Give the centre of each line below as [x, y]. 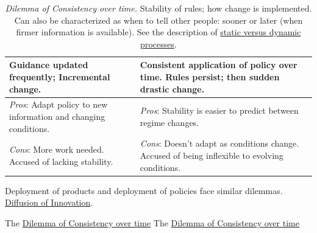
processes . [158, 43]
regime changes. [169, 122]
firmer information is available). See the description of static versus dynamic [158, 32]
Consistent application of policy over [219, 65]
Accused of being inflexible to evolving [212, 155]
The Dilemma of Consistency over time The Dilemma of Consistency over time [152, 222]
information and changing [57, 116]
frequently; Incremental [60, 76]
